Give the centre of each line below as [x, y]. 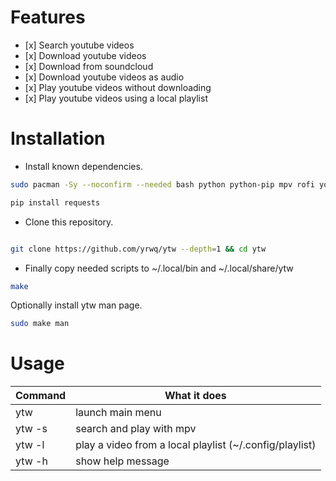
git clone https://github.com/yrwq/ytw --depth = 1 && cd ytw [138, 249]
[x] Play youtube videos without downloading [118, 87]
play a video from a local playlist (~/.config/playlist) [196, 445]
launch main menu [118, 413]
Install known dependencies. [83, 166]
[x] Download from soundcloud [89, 66]
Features [48, 17]
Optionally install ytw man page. [76, 305]
